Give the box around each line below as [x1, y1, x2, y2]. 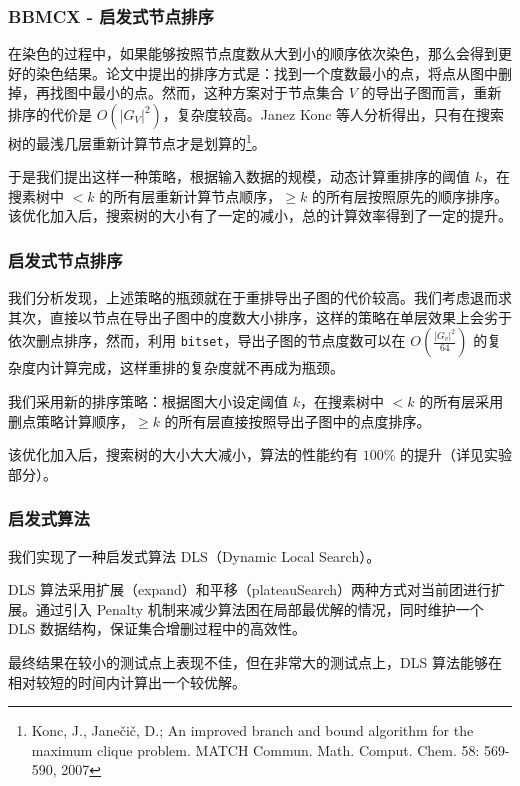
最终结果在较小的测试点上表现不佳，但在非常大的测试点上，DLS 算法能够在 [8, 652, 502, 672]
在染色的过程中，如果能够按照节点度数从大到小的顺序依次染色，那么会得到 [8, 43, 498, 64]
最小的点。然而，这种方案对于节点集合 [91, 82, 344, 103]
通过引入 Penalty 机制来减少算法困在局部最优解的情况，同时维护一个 [35, 598, 484, 619]
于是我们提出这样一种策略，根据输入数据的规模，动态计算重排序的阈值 [8, 166, 470, 187]
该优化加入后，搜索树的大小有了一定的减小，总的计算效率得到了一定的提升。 [8, 205, 512, 226]
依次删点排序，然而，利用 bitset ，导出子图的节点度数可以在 [8, 330, 406, 351]
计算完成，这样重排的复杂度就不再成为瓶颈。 [49, 357, 344, 378]
